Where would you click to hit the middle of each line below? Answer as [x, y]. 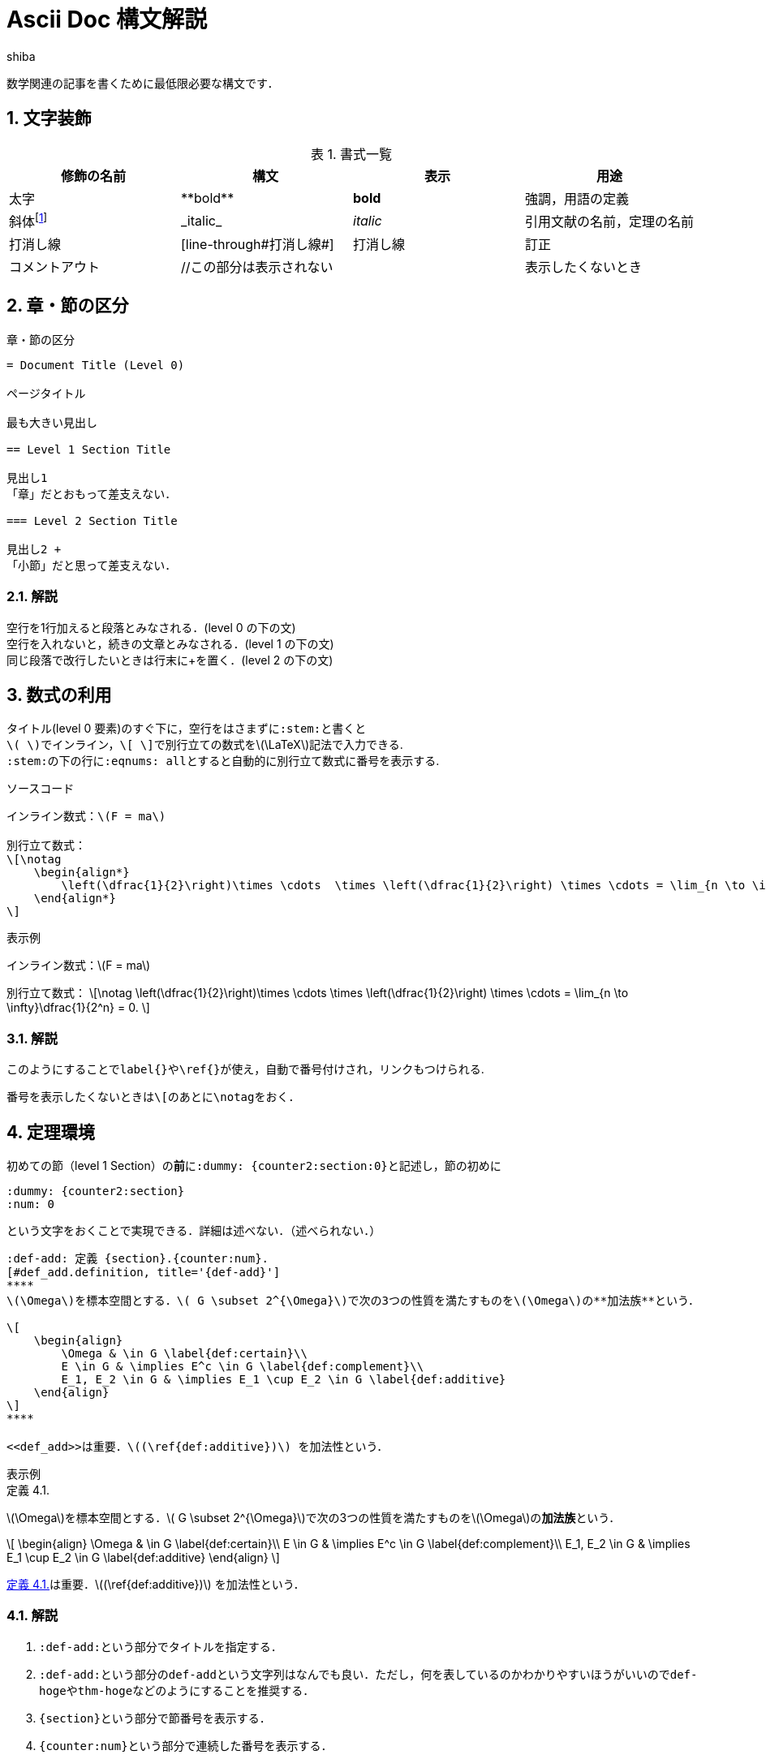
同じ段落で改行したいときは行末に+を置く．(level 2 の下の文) [170, 660]
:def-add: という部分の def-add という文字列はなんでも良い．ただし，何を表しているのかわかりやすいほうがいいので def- [368, 1674]
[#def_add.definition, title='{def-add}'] [144, 1272]
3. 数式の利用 [59, 695]
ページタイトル [46, 393]
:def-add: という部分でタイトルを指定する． [161, 1646]
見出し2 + [34, 549]
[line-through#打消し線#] [258, 244]
